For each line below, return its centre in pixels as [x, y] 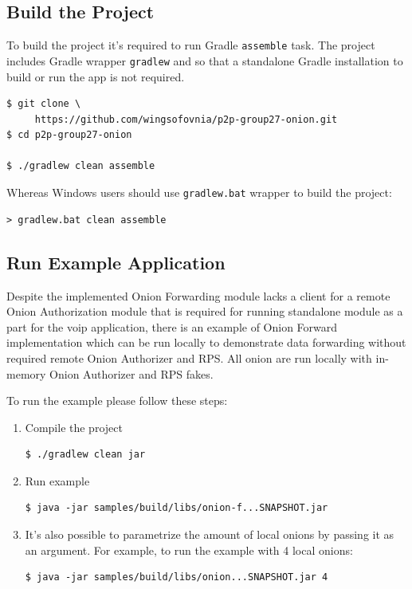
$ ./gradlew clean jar [85, 455]
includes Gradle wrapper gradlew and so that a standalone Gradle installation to [205, 60]
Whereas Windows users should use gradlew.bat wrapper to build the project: [199, 192]
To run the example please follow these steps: [117, 401]
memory [26, 373]
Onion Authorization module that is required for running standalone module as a [205, 311]
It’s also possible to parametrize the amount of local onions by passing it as [210, 534]
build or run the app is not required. [96, 76]
